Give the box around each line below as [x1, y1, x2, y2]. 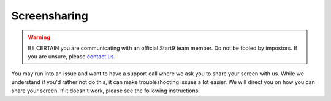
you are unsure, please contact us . [28, 53, 116, 60]
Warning [28, 33, 50, 41]
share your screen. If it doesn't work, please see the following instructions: [11, 87, 200, 94]
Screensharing [11, 9, 88, 23]
